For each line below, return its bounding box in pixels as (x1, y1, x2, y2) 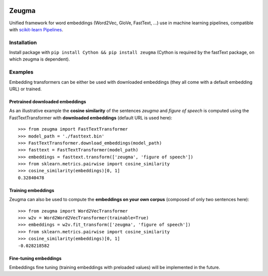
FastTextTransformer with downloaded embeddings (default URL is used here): (9, 115, 172, 121)
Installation (9, 39, 37, 46)
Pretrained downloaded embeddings (9, 98, 86, 104)
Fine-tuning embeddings (9, 255, 62, 261)
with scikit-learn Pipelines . (9, 26, 64, 32)
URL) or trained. (9, 86, 42, 92)
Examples (9, 69, 34, 75)
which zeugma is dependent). (9, 56, 70, 62)
